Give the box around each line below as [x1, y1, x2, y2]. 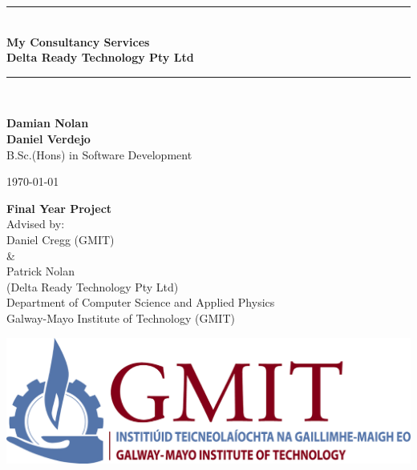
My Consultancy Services [6, 33, 150, 50]
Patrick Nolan [6, 263, 75, 279]
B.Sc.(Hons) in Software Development [6, 146, 192, 163]
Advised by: [6, 215, 65, 232]
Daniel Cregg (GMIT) [6, 231, 115, 247]
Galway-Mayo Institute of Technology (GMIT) [6, 309, 235, 326]
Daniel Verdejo [6, 130, 91, 147]
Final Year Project [6, 199, 112, 216]
